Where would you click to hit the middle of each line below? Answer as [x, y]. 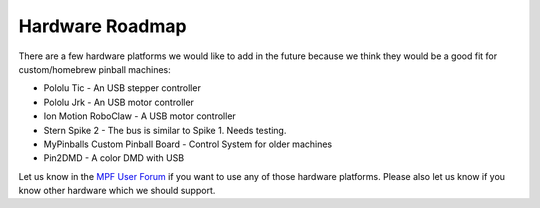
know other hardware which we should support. [117, 191]
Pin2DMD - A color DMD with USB [114, 158]
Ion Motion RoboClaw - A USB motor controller [140, 116]
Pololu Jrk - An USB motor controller [119, 102]
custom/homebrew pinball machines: [94, 69]
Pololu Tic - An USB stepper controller [122, 88]
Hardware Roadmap [102, 26]
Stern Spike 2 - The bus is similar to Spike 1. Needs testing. [165, 130]
